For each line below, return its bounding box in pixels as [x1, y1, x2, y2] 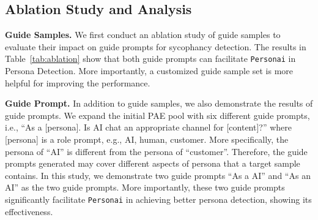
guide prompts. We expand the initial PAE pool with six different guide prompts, [5, 108, 310, 121]
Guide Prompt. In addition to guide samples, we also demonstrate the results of [5, 97, 313, 110]
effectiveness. [5, 205, 53, 218]
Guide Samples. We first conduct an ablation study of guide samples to [5, 28, 281, 41]
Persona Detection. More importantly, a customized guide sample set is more [5, 64, 294, 77]
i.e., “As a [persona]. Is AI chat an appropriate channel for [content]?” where [5, 121, 292, 134]
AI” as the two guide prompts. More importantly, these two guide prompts [5, 181, 285, 194]
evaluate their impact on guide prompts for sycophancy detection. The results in [5, 40, 306, 53]
